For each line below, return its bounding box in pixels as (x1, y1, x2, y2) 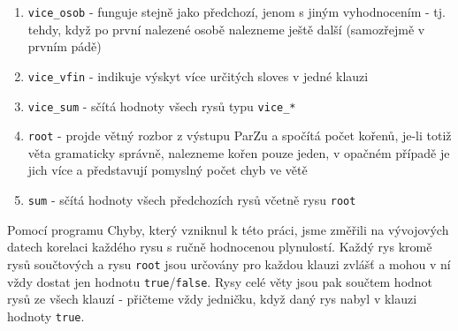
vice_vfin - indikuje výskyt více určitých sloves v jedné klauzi (27, 66, 369, 85)
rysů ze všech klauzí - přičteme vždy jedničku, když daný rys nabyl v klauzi (7, 290, 417, 308)
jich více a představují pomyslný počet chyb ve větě (27, 161, 308, 179)
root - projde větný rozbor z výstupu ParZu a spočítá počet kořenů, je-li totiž (27, 126, 452, 145)
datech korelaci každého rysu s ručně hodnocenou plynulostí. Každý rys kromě (7, 237, 432, 256)
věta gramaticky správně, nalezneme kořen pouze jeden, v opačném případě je (27, 143, 450, 162)
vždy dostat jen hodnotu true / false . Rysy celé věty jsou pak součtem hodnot (7, 272, 433, 290)
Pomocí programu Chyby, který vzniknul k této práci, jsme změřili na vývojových (7, 220, 449, 238)
